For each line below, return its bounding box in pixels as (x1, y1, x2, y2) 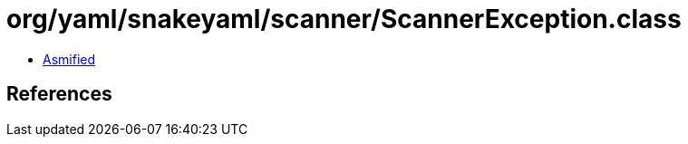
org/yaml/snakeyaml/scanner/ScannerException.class (6, 4, 682, 34)
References (6, 82, 112, 106)
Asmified (43, 51, 96, 67)
